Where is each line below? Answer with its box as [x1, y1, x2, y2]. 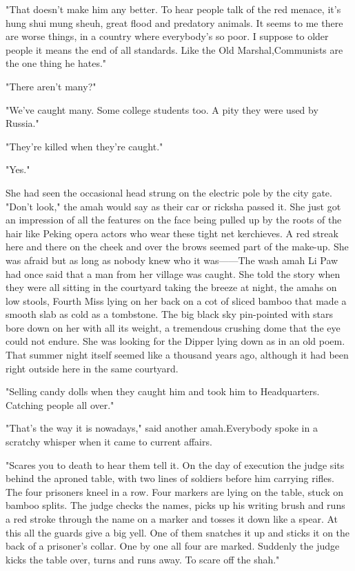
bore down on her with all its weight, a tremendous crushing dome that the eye [6, 320, 341, 334]
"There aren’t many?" [6, 79, 97, 93]
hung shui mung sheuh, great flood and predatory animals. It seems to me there [6, 15, 343, 30]
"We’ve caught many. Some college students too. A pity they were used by [6, 102, 318, 117]
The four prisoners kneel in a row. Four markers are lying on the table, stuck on [6, 484, 344, 499]
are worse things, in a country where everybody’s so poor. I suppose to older [6, 29, 329, 43]
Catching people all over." [6, 397, 114, 412]
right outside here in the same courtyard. [6, 361, 179, 375]
